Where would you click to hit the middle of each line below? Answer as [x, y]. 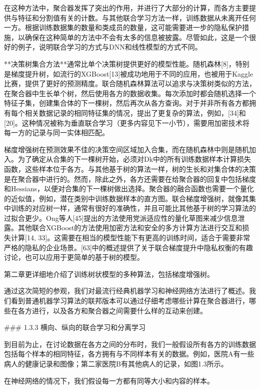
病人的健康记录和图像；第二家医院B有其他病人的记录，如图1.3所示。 [116, 363]
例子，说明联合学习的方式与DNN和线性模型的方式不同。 [110, 47]
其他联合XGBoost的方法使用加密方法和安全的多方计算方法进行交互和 [130, 228]
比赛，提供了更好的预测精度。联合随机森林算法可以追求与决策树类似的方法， [130, 83]
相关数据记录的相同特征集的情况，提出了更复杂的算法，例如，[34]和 [135, 112]
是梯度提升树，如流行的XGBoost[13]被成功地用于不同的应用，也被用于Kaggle [129, 73]
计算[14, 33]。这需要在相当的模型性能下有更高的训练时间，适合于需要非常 [130, 238]
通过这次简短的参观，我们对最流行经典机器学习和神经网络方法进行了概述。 [126, 291]
